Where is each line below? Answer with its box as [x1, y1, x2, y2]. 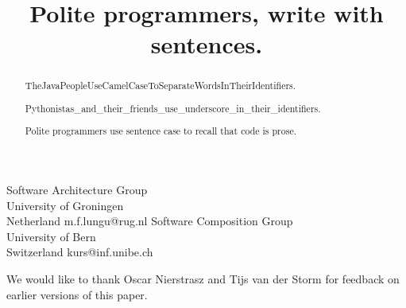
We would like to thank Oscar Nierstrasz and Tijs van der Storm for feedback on [6, 271, 400, 287]
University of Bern [6, 228, 96, 244]
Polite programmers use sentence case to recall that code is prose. [25, 124, 296, 138]
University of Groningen [6, 197, 124, 213]
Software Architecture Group [6, 181, 148, 198]
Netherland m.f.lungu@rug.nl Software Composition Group [6, 212, 293, 229]
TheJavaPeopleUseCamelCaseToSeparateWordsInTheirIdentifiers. [25, 79, 296, 92]
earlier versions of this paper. [6, 286, 148, 302]
